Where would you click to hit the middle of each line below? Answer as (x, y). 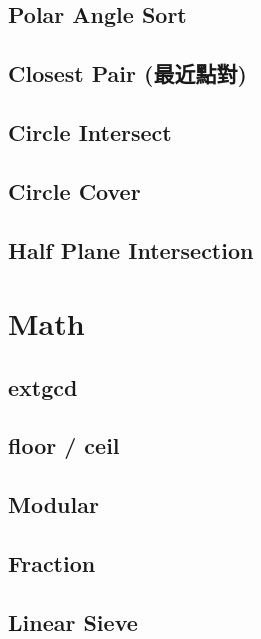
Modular (53, 504)
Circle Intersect (90, 131)
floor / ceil (64, 445)
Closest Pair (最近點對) (127, 73)
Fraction (52, 563)
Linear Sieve (73, 621)
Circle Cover (74, 190)
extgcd (43, 386)
